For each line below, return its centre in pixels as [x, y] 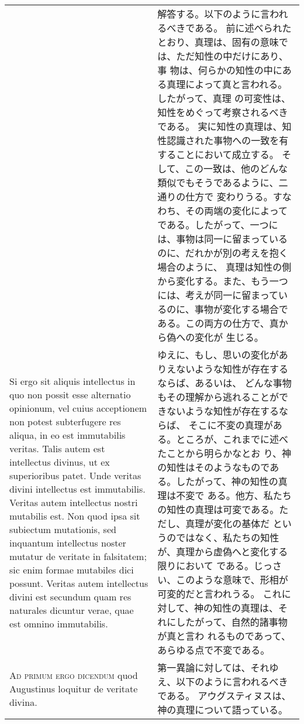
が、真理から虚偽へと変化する [223, 551]
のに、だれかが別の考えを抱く [223, 253]
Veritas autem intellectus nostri [74, 502]
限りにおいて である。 [206, 566]
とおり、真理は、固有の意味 [218, 42]
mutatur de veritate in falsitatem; [78, 556]
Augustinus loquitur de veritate [74, 688]
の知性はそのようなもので [214, 467]
